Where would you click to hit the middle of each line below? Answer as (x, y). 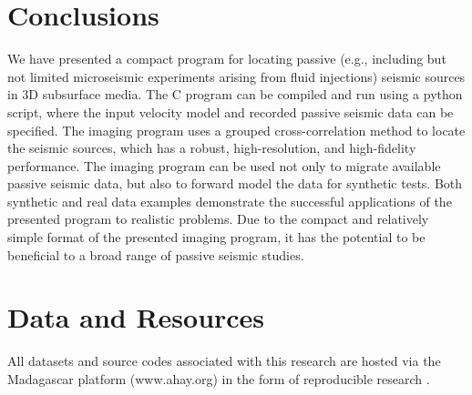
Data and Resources (136, 317)
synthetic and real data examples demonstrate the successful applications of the (230, 201)
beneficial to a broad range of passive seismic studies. (156, 254)
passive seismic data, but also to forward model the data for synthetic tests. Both (235, 183)
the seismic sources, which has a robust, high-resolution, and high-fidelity (212, 148)
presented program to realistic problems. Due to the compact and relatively (218, 219)
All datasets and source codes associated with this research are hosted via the (224, 361)
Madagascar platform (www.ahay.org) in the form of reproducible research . (219, 378)
